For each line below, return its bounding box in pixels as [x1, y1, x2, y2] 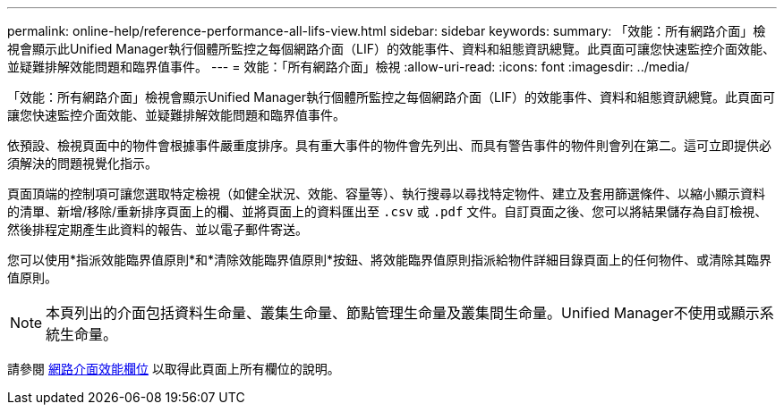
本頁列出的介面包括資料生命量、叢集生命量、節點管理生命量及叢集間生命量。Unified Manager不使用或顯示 [46, 304, 760, 322]
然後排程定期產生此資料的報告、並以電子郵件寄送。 [7, 222, 308, 237]
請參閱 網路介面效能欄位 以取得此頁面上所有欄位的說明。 [7, 361, 340, 376]
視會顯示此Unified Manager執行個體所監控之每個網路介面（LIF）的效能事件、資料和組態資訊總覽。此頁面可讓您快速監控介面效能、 [7, 41, 775, 56]
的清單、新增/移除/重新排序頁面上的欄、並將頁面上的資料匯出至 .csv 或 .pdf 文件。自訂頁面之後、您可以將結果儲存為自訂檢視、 [7, 204, 768, 219]
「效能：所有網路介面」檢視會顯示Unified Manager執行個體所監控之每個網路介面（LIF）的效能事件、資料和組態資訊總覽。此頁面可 [7, 89, 775, 105]
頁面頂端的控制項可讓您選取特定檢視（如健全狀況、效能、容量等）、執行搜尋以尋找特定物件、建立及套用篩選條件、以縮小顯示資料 [7, 186, 765, 201]
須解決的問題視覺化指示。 [7, 156, 158, 171]
